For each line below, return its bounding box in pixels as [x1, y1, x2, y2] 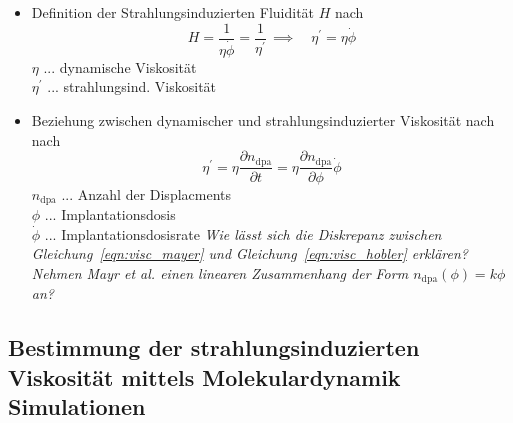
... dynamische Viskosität [43, 56, 197, 77]
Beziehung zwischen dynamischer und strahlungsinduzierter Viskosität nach [31, 109, 495, 130]
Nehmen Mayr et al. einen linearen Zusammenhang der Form [31, 262, 409, 283]
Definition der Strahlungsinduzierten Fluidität [31, 2, 315, 22]
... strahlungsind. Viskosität [47, 76, 217, 97]
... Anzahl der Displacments [61, 183, 232, 204]
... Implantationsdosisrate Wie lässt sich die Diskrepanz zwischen [44, 223, 442, 244]
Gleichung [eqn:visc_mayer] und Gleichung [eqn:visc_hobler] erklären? [31, 243, 468, 264]
